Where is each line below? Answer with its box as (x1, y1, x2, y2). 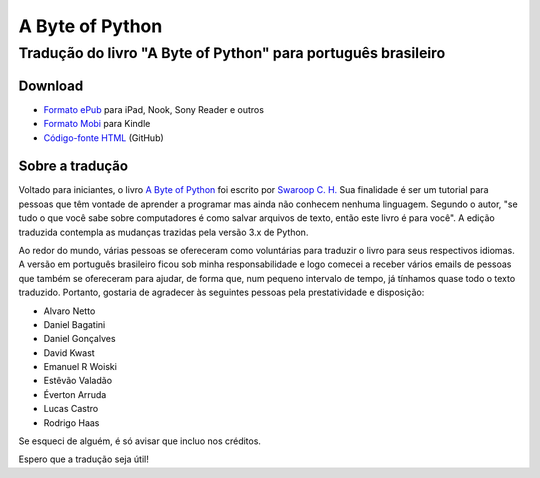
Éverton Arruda (43, 388, 107, 400)
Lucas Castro (43, 403, 99, 415)
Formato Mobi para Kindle (43, 118, 151, 130)
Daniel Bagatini (43, 318, 106, 330)
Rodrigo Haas (43, 416, 100, 429)
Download (18, 77, 84, 94)
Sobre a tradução (18, 158, 129, 175)
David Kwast (43, 346, 95, 359)
